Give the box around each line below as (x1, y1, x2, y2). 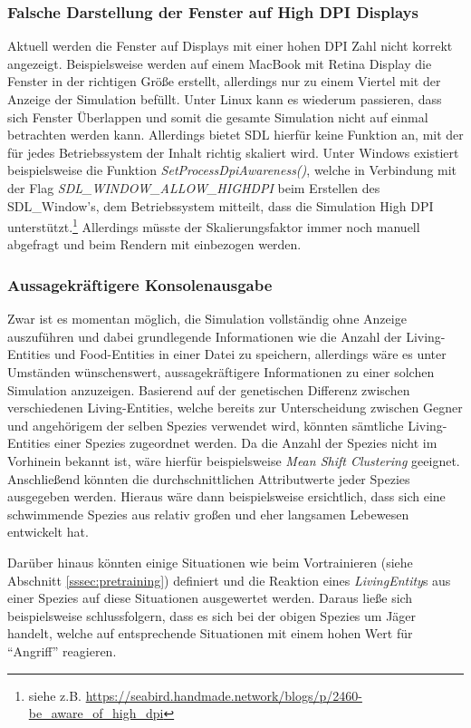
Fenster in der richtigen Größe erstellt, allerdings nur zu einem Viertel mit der (7, 72, 441, 91)
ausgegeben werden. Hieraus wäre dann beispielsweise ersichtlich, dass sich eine (7, 487, 446, 506)
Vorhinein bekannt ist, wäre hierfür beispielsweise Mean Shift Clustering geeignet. (7, 451, 460, 470)
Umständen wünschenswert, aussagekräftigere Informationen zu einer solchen (7, 363, 435, 381)
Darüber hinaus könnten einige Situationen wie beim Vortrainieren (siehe (7, 552, 413, 571)
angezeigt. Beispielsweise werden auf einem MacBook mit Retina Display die (7, 53, 432, 73)
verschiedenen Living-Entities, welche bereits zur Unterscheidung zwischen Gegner (7, 398, 463, 417)
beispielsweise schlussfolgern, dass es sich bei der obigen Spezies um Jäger (7, 606, 417, 625)
